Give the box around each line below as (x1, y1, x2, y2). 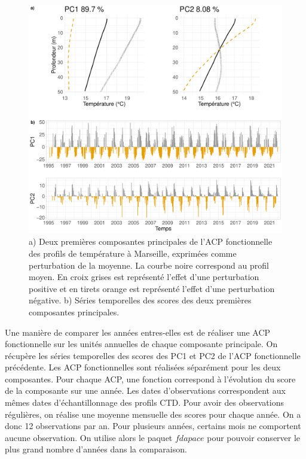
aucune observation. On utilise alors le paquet (5, 431, 173, 443)
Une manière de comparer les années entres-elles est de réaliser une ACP (5, 326, 271, 338)
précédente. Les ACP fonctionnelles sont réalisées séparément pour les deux (5, 361, 281, 373)
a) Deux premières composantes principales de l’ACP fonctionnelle (29, 235, 273, 248)
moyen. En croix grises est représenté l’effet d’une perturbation (29, 270, 259, 283)
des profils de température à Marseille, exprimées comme (29, 247, 237, 259)
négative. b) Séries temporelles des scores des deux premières (29, 294, 252, 306)
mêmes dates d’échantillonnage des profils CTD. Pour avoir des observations (5, 396, 284, 409)
